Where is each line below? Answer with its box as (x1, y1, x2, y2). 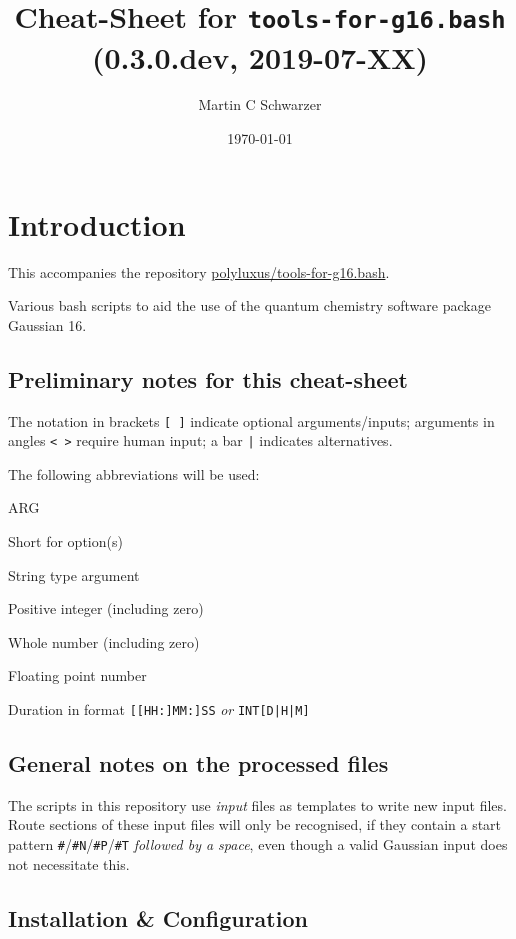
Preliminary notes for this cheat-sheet (8, 363, 408, 394)
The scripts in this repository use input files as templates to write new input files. (8, 794, 507, 815)
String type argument (8, 564, 140, 585)
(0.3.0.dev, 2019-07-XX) (91, 36, 429, 77)
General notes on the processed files (8, 748, 389, 779)
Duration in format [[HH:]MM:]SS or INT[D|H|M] (8, 699, 310, 720)
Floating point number (8, 665, 147, 686)
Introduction (8, 203, 186, 244)
